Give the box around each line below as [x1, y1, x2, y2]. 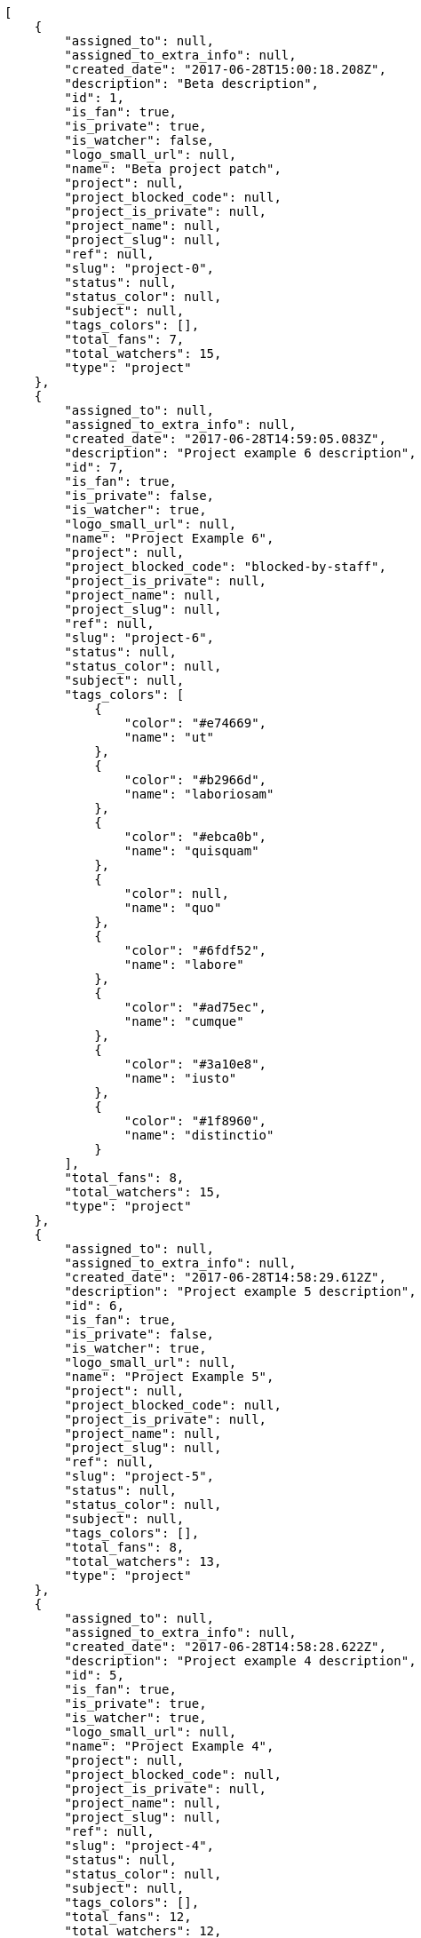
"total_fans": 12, [64, 1910, 192, 1924]
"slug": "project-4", [64, 1839, 215, 1853]
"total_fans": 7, [64, 332, 185, 346]
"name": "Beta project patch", [64, 162, 282, 176]
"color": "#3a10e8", [123, 1057, 267, 1071]
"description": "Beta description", [64, 76, 320, 91]
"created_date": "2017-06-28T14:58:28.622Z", [64, 1640, 386, 1654]
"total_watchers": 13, [64, 1554, 222, 1569]
